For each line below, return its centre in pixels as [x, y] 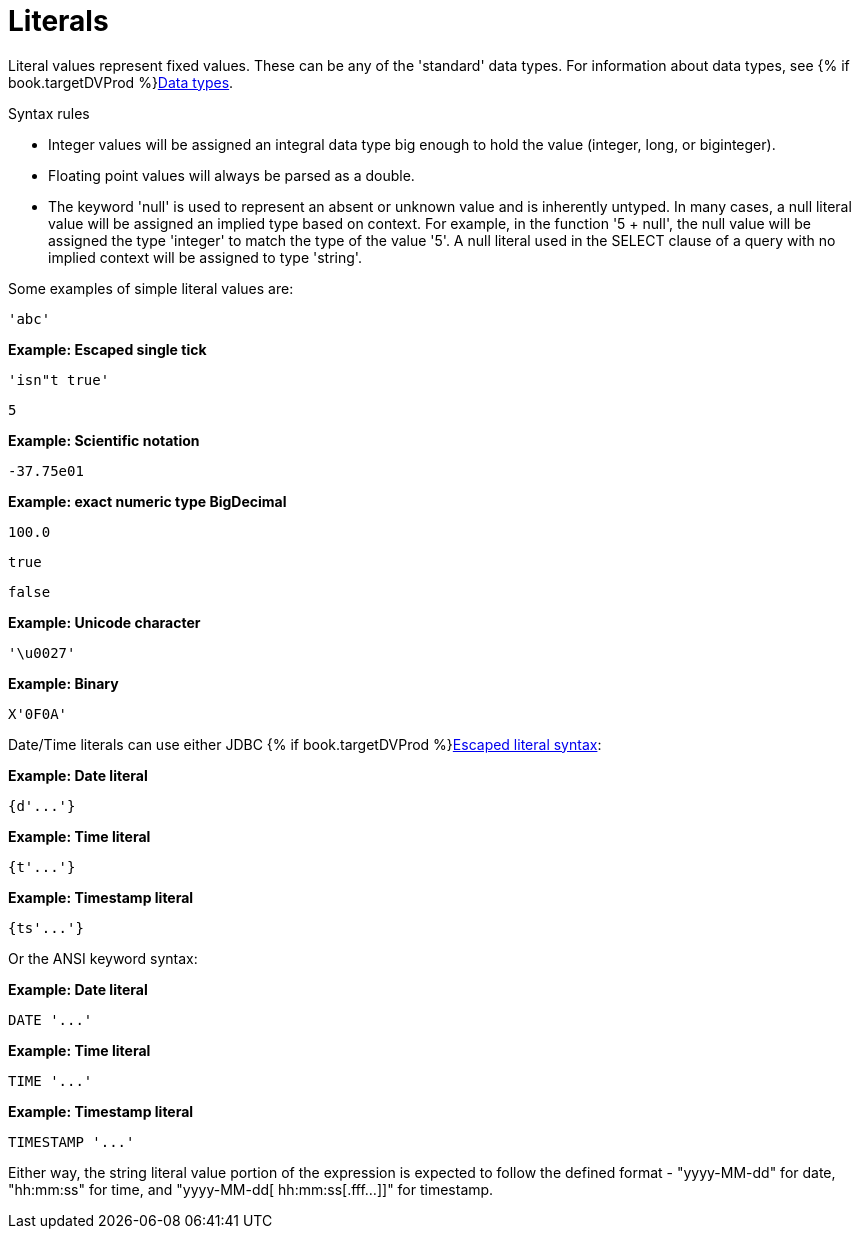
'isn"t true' [59, 379]
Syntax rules [49, 113]
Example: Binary [63, 683]
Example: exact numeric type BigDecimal [147, 501]
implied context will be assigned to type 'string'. [205, 257]
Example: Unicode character [104, 622]
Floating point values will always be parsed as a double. [231, 175]
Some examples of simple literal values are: [151, 288]
